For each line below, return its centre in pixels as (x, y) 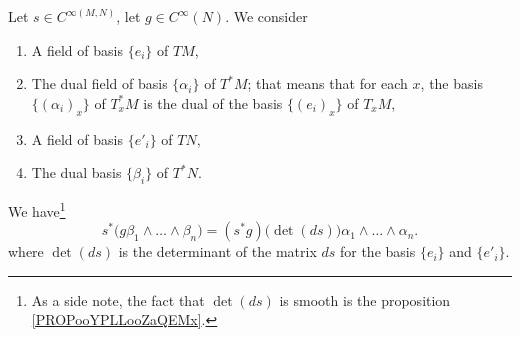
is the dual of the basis (213, 102)
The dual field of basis (99, 83)
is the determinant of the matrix (217, 251)
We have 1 (37, 209)
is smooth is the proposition (365, 299)
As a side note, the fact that (118, 299)
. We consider (266, 16)
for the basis (377, 251)
